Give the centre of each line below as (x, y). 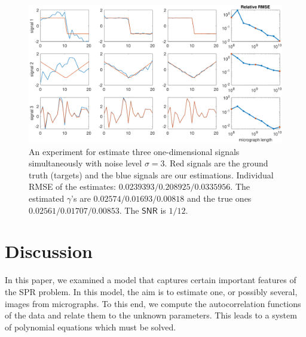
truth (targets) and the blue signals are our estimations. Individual (151, 174)
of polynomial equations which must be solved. (91, 327)
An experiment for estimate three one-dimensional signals (134, 151)
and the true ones (219, 198)
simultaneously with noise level (85, 163)
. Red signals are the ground (216, 163)
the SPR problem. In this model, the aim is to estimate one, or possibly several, (151, 291)
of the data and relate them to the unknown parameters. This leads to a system (151, 315)
